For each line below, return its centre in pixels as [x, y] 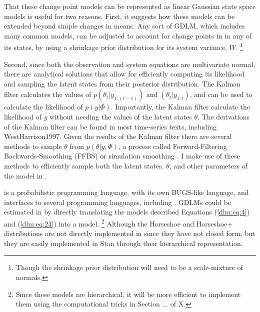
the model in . [25, 175]
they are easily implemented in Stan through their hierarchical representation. [123, 243]
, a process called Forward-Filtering [173, 146]
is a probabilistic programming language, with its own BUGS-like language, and [126, 192]
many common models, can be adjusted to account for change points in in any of [128, 35]
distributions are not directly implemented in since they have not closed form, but [130, 233]
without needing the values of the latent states [121, 116]
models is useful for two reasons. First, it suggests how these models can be [119, 16]
